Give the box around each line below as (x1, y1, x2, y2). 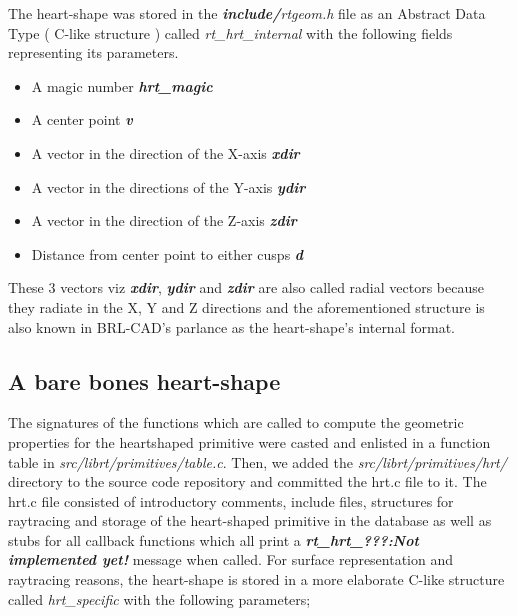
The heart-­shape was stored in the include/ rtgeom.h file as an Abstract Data (8, 3, 486, 23)
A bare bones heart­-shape (8, 365, 281, 396)
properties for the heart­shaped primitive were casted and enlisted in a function (8, 431, 491, 452)
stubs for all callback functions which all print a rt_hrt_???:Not (8, 529, 419, 550)
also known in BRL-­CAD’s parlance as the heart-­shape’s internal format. (8, 316, 455, 337)
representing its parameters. (8, 42, 179, 63)
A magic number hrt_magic (31, 75, 213, 96)
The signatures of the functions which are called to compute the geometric (8, 412, 464, 433)
